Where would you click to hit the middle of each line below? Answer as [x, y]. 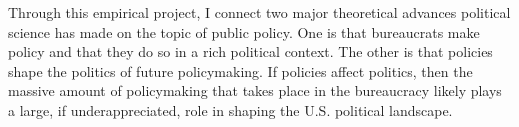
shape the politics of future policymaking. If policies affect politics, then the [240, 70]
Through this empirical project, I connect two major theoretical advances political [259, 12]
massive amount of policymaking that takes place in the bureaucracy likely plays [255, 90]
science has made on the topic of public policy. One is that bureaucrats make [244, 31]
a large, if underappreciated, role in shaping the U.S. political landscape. [230, 109]
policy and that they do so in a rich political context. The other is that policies [250, 51]
